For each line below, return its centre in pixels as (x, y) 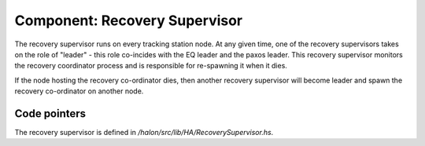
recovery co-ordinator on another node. (79, 91)
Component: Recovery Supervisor (129, 20)
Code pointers (50, 113)
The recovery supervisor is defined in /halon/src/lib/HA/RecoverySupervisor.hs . (144, 133)
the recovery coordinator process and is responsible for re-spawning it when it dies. (151, 66)
